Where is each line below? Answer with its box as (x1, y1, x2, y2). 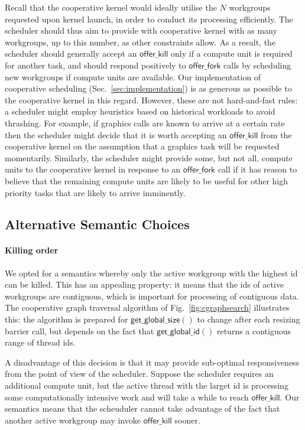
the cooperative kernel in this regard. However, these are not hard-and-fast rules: (5, 93, 298, 106)
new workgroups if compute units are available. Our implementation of (5, 70, 261, 83)
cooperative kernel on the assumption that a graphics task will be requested (5, 140, 280, 152)
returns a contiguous (216, 324, 291, 337)
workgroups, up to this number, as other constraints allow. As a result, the (5, 35, 276, 48)
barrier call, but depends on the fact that (5, 324, 154, 337)
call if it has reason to (218, 163, 297, 175)
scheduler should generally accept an (5, 47, 137, 60)
